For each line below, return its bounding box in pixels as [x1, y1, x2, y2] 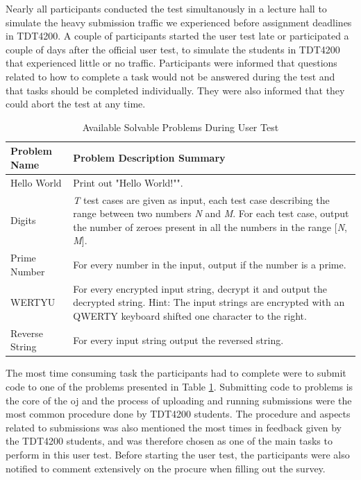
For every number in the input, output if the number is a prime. [73, 257, 346, 272]
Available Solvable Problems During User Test [82, 119, 279, 134]
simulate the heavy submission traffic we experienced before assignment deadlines [6, 15, 352, 29]
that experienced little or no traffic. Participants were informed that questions [6, 55, 337, 70]
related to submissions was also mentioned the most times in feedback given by [6, 420, 342, 434]
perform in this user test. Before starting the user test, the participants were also [6, 447, 350, 461]
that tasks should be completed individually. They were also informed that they [6, 83, 345, 97]
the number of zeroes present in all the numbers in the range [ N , [73, 219, 347, 234]
